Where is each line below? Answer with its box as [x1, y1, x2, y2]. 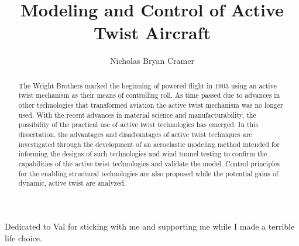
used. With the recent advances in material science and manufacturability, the [18, 110, 256, 119]
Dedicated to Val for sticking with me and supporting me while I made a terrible [5, 220, 295, 232]
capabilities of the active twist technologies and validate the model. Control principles [18, 158, 280, 168]
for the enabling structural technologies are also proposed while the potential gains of [18, 168, 279, 178]
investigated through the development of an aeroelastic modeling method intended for [18, 139, 280, 149]
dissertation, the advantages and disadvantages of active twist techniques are [18, 129, 252, 139]
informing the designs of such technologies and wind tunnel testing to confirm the [18, 149, 267, 159]
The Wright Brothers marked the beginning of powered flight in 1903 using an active [18, 80, 277, 90]
